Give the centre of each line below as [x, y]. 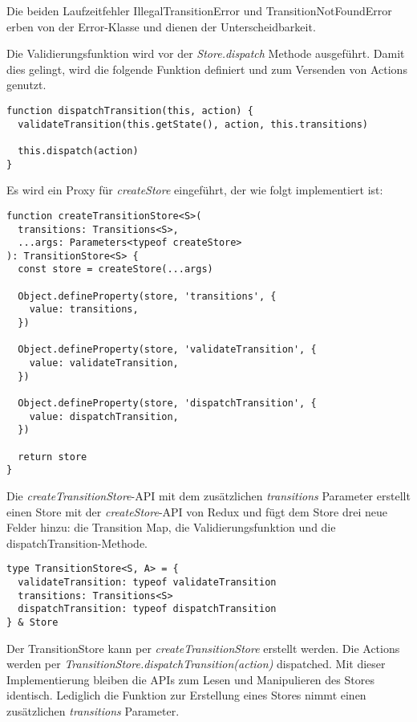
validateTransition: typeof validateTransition [147, 582]
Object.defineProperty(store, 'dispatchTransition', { [167, 404]
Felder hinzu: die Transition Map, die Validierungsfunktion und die [171, 527]
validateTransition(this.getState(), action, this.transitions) [193, 124]
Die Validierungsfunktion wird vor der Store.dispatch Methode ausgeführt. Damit [206, 53]
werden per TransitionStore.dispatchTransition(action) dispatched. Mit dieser [196, 664]
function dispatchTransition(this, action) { [130, 110]
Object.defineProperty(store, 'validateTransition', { [167, 350]
